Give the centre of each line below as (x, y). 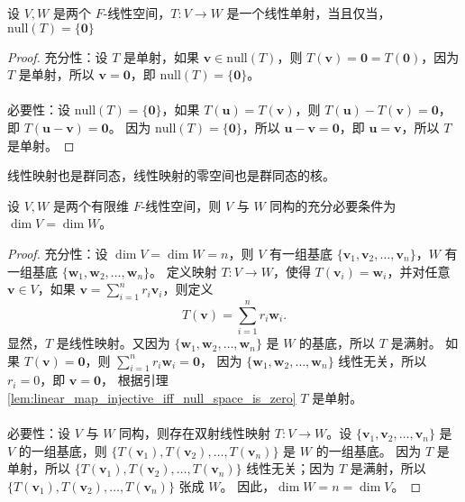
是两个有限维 (91, 205)
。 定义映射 (183, 271)
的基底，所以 (337, 343)
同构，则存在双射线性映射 (195, 433)
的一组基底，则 (63, 450)
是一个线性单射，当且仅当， (309, 13)
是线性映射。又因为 (113, 343)
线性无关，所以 (383, 360)
